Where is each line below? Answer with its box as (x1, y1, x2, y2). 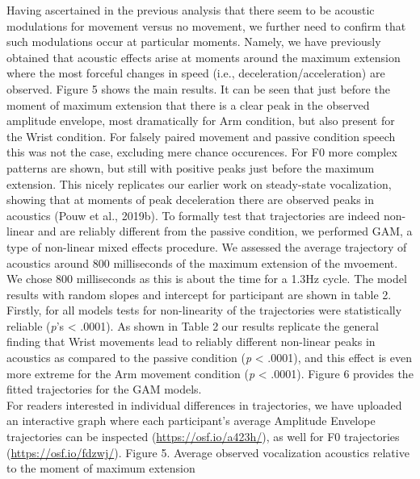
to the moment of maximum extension (6, 460, 195, 477)
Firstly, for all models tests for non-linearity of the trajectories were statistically (6, 302, 402, 319)
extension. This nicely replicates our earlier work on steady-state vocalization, (6, 175, 392, 192)
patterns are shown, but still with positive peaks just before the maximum (6, 159, 375, 176)
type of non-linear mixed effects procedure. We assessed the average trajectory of (6, 238, 407, 255)
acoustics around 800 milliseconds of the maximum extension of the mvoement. (6, 254, 398, 271)
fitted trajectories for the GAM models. (6, 381, 202, 398)
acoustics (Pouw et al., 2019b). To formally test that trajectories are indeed (6, 206, 380, 223)
